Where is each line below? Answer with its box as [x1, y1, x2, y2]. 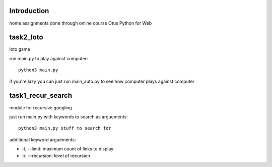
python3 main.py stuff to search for [18, 125, 112, 131]
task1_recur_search [9, 91, 73, 100]
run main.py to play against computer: [9, 55, 88, 61]
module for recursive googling [9, 104, 73, 110]
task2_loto [9, 33, 43, 42]
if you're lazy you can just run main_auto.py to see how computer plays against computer [9, 78, 195, 84]
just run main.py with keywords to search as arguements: [9, 113, 128, 120]
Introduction [9, 7, 49, 15]
